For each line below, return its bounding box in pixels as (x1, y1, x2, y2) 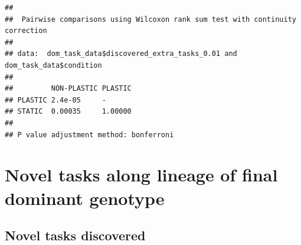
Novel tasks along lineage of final (5, 163, 278, 187)
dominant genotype (5, 186, 165, 210)
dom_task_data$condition (5, 61, 102, 69)
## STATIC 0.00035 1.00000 (5, 107, 132, 116)
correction (5, 27, 47, 35)
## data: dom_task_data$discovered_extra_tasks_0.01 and (5, 49, 237, 58)
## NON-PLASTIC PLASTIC (5, 84, 132, 93)
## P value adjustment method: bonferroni (5, 130, 174, 139)
